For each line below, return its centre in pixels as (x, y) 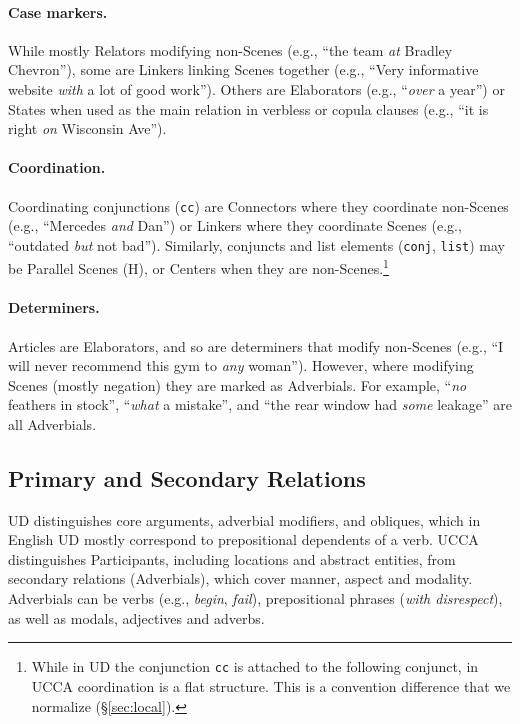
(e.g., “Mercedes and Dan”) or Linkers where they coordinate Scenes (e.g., (235, 225)
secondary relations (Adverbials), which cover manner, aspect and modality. (240, 578)
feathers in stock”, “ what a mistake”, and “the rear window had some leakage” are (260, 404)
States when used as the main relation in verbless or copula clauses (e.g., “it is (248, 108)
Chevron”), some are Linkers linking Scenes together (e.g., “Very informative (243, 69)
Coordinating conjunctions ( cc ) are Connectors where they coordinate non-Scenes (258, 205)
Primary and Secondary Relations (187, 477)
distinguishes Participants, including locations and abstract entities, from (232, 558)
